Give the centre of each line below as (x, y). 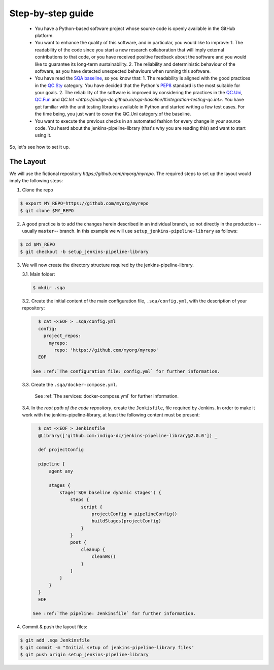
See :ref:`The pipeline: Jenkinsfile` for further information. (114, 614)
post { (78, 542)
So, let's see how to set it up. (40, 147)
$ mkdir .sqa (49, 287)
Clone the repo (38, 190)
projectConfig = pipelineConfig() (134, 514)
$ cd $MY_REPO (38, 245)
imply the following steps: (36, 181)
